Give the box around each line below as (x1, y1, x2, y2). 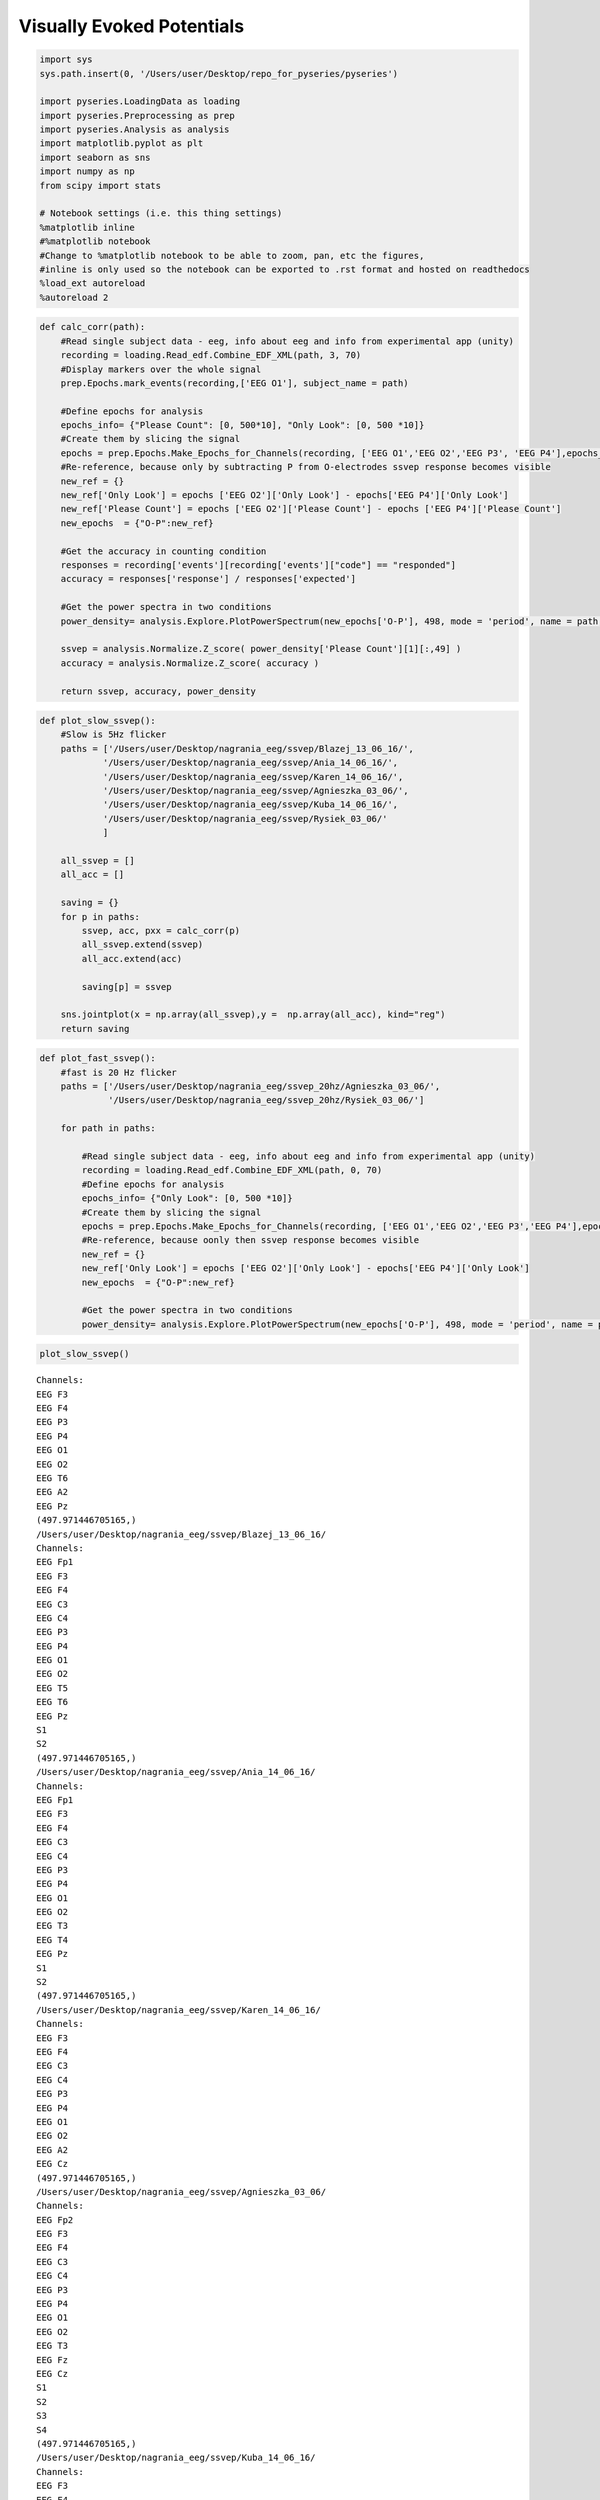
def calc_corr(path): (39, 321, 146, 333)
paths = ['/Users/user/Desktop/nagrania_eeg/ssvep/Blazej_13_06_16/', (60, 743, 415, 754)
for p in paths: (60, 911, 140, 922)
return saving (60, 1023, 130, 1034)
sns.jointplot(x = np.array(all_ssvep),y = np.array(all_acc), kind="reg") (60, 1009, 446, 1020)
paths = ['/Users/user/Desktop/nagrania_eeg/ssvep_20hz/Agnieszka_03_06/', (60, 1081, 441, 1092)
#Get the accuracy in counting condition (60, 545, 267, 557)
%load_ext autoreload (39, 278, 146, 289)
